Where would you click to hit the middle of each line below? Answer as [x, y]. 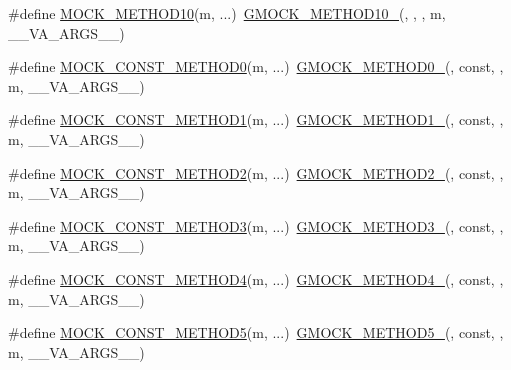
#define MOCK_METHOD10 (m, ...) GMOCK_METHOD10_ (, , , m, [227, 13]
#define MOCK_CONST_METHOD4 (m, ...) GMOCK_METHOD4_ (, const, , [256, 278]
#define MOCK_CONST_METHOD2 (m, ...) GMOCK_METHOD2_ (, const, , [256, 172]
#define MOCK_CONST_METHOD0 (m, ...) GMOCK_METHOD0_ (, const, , [256, 66]
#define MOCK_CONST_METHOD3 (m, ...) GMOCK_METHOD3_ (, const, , [256, 225]
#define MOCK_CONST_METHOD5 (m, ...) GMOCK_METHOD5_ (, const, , [256, 332]
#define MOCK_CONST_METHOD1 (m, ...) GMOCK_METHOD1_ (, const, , [256, 119]
